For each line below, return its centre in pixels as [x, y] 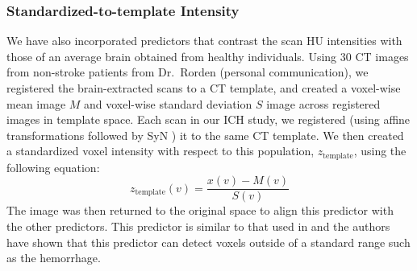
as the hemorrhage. [54, 258]
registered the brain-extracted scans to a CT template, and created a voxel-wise [204, 88]
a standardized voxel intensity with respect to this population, [161, 151]
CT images [382, 56]
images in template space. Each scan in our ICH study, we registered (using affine [208, 119]
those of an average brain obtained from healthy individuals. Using [172, 56]
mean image [36, 103]
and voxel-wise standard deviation [168, 103]
